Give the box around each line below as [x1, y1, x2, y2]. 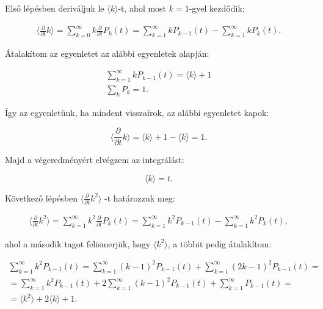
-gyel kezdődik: [189, 2, 245, 14]
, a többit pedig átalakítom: [167, 237, 272, 250]
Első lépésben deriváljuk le [5, 2, 104, 14]
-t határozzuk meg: [104, 191, 175, 204]
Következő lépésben [5, 191, 78, 204]
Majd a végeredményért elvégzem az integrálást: [5, 153, 184, 166]
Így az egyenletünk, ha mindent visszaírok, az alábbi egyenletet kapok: [5, 106, 269, 118]
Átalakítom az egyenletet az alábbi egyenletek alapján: [5, 46, 209, 59]
